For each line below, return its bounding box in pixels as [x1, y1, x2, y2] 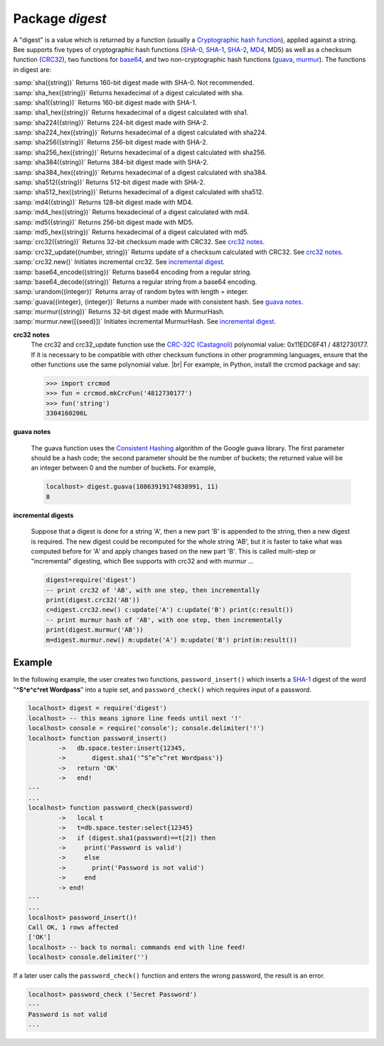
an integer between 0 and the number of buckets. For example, [31, 463, 216, 472]
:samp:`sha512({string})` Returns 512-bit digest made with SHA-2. [13, 178, 206, 186]
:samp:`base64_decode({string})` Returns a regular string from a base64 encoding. [13, 278, 257, 286]
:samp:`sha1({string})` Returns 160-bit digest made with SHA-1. [13, 98, 197, 107]
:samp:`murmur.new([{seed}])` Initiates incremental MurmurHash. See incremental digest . [13, 317, 277, 326]
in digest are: [13, 65, 52, 74]
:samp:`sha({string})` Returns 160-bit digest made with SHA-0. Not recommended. [13, 78, 255, 87]
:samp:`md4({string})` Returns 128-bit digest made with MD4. [13, 198, 193, 206]
